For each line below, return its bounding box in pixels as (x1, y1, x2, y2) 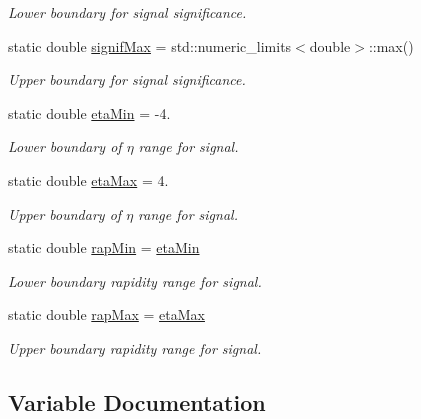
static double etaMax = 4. (8, 169, 169, 190)
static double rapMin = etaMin (8, 237, 200, 258)
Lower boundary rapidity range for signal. (8, 270, 262, 291)
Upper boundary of (8, 203, 122, 224)
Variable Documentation (8, 386, 266, 417)
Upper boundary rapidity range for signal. (8, 337, 262, 358)
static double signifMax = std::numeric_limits (8, 35, 292, 56)
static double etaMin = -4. (8, 102, 171, 123)
